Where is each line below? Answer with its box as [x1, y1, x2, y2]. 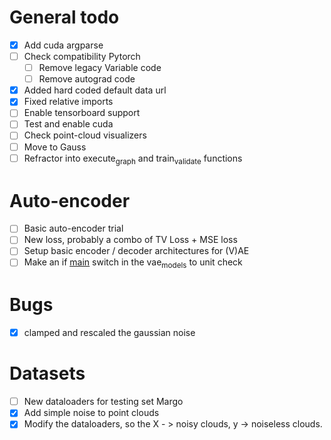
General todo [9, 6, 120, 29]
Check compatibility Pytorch [23, 51, 141, 62]
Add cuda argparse [23, 39, 104, 51]
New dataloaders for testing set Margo [23, 396, 184, 408]
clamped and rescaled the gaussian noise [23, 327, 196, 339]
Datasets [9, 362, 86, 385]
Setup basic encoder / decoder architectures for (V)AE [23, 245, 250, 257]
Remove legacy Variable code [38, 62, 162, 74]
